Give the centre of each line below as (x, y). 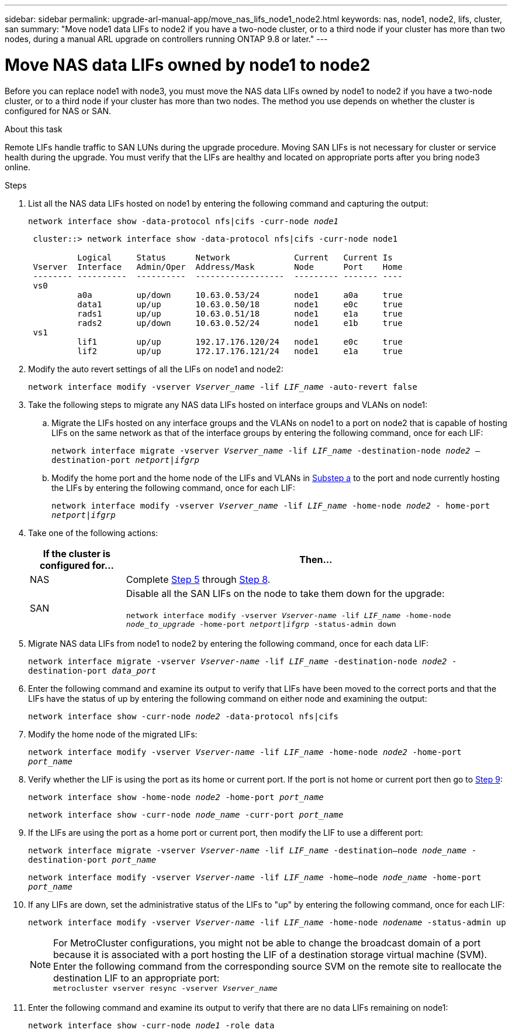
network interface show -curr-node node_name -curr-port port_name (186, 814)
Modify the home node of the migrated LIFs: (113, 734)
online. (18, 167)
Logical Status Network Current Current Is (235, 257)
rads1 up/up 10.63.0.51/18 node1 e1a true (240, 313)
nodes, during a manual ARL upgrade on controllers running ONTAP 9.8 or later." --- (166, 39)
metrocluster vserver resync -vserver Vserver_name (165, 988)
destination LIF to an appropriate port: (136, 978)
